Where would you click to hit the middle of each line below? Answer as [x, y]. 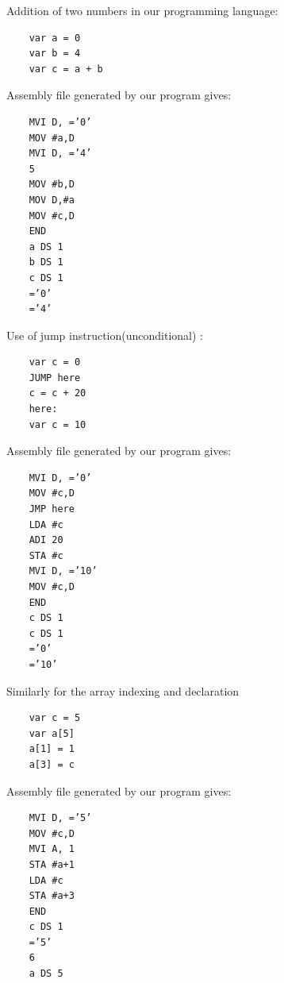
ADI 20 [46, 540]
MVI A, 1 [52, 849]
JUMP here [55, 378]
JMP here [52, 509]
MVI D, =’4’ [60, 154]
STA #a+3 [52, 896]
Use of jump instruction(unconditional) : [105, 335]
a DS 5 [46, 974]
